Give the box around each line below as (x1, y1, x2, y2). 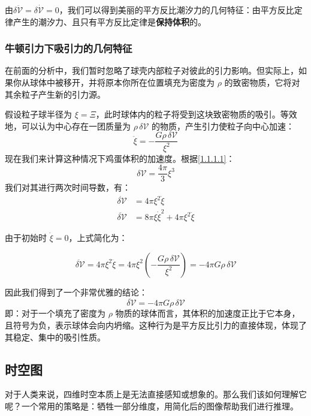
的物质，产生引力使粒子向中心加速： (152, 119, 295, 132)
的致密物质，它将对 (224, 76, 300, 88)
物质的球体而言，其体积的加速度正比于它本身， (115, 307, 300, 319)
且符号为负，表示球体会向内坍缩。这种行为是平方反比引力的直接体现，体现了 (5, 319, 307, 331)
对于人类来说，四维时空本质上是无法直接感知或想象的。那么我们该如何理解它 (5, 388, 307, 400)
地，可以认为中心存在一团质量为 (5, 119, 131, 132)
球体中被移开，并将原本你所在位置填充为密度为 (29, 76, 215, 88)
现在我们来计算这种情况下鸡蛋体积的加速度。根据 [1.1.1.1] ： (5, 152, 235, 164)
